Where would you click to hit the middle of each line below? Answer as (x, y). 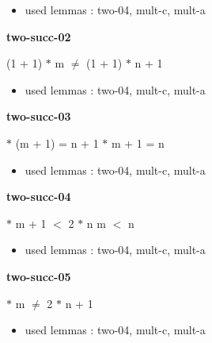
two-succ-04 (39, 197)
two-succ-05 (39, 276)
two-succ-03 (39, 116)
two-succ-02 (39, 36)
